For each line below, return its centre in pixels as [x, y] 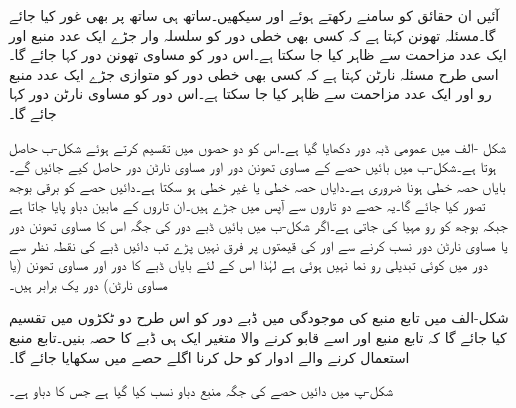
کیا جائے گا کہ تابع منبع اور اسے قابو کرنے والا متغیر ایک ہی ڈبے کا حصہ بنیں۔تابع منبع [258, 336]
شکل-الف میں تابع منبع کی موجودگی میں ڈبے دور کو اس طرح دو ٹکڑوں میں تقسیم [259, 317]
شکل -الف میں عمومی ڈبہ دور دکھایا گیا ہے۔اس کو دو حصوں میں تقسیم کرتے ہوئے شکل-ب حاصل [258, 146]
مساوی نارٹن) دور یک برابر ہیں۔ [88, 283]
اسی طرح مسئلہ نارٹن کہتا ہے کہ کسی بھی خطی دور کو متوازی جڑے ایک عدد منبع [254, 73]
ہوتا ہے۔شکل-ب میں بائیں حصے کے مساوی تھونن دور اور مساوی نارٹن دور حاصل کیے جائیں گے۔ [253, 166]
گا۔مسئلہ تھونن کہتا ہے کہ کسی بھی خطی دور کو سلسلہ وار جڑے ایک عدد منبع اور [252, 34]
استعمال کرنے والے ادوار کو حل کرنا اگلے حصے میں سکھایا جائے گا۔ [209, 356]
